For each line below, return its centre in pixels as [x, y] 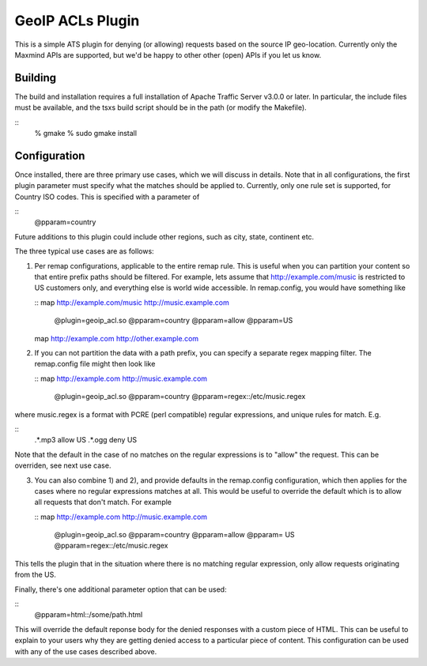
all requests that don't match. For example [103, 502]
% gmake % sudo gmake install [86, 134]
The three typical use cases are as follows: [84, 251]
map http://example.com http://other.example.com [117, 338]
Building [36, 78]
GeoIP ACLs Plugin [77, 21]
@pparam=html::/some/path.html [89, 615]
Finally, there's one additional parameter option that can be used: [121, 589]
